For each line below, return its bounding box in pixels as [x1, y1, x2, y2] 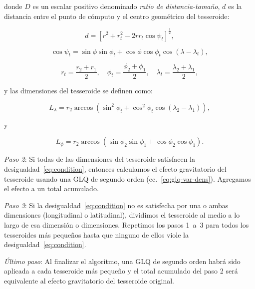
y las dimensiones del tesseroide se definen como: [4, 85, 153, 96]
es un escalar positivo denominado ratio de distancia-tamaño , [32, 1, 220, 11]
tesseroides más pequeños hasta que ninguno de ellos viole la [4, 229, 189, 240]
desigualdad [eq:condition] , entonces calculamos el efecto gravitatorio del [4, 163, 227, 174]
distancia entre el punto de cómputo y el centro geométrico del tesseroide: [4, 10, 230, 21]
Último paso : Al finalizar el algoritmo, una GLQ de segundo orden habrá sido [4, 256, 241, 266]
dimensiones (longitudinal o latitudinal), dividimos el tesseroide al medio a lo [4, 210, 240, 220]
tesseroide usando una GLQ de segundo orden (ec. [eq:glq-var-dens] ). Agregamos [4, 173, 251, 184]
